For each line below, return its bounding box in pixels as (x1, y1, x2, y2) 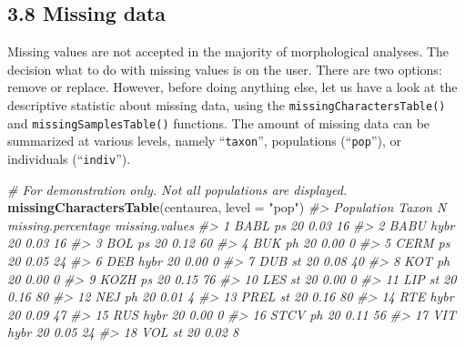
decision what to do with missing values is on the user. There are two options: (7, 59, 442, 78)
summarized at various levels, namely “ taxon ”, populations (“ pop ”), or (7, 131, 401, 150)
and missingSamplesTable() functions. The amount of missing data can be (7, 113, 430, 132)
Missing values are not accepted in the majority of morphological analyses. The (7, 42, 450, 61)
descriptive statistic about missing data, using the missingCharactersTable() (7, 95, 446, 114)
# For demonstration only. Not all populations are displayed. (7, 179, 348, 199)
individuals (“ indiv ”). (7, 148, 131, 168)
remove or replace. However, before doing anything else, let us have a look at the (7, 77, 458, 97)
